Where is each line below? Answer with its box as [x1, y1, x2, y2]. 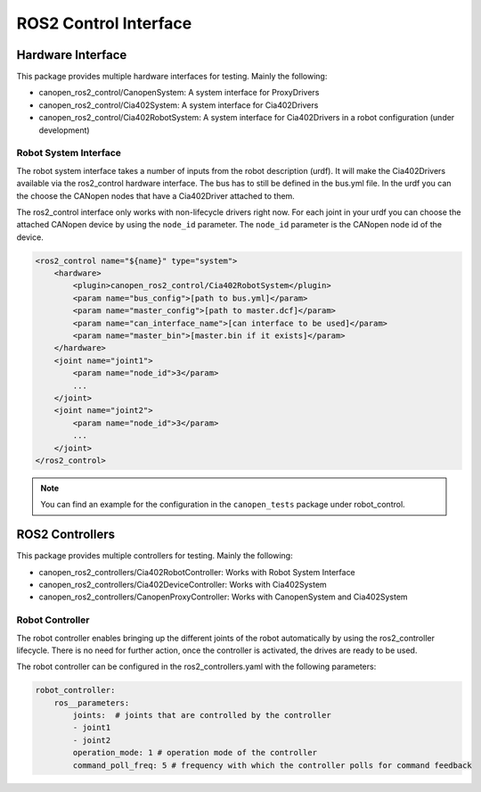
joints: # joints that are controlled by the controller [72, 710, 331, 721]
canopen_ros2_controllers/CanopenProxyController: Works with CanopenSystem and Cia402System [38, 591, 409, 602]
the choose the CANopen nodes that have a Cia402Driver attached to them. [16, 190, 296, 201]
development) [38, 125, 90, 136]
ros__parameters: [53, 697, 130, 708]
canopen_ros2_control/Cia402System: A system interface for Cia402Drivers [38, 99, 319, 111]
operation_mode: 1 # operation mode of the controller [72, 747, 318, 758]
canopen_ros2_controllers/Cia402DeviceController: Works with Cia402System [38, 580, 327, 590]
